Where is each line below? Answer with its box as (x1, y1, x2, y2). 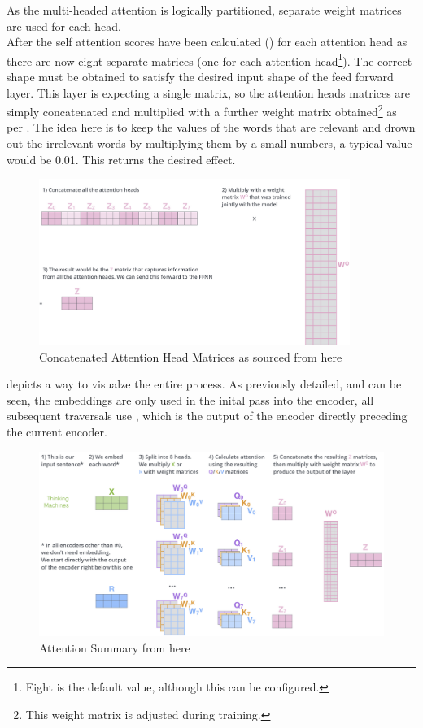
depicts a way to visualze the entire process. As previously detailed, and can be (7, 375, 402, 392)
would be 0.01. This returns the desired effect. (7, 150, 236, 167)
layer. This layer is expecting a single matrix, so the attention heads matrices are (7, 84, 411, 101)
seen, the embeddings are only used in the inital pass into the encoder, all (7, 391, 374, 408)
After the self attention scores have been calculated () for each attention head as (7, 33, 408, 50)
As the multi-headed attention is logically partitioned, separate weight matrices (7, 2, 402, 18)
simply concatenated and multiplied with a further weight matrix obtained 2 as (7, 101, 397, 119)
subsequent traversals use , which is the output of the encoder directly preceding (7, 407, 408, 424)
